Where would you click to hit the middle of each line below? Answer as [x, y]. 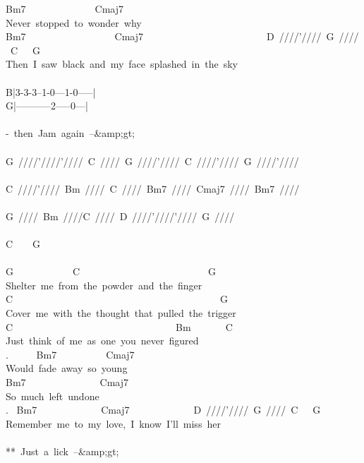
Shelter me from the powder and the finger [104, 285]
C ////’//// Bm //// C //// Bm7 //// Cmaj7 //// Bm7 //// [153, 188]
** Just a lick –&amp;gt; [62, 451]
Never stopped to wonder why [74, 22]
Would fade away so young [67, 368]
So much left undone [53, 396]
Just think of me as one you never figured [102, 341]
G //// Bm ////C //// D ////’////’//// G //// [120, 216]
